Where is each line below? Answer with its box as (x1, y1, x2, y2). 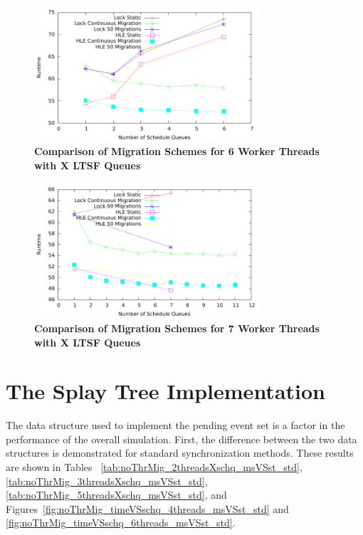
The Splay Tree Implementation (6, 376, 325, 406)
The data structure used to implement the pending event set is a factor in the (6, 418, 345, 433)
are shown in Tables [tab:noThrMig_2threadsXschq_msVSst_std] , (6, 460, 302, 475)
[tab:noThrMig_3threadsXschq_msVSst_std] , (6, 473, 208, 488)
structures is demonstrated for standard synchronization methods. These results (6, 445, 354, 460)
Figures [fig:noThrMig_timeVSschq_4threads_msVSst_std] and (6, 501, 289, 516)
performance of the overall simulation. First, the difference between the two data (6, 431, 357, 446)
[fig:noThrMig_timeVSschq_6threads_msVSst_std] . (6, 515, 236, 530)
